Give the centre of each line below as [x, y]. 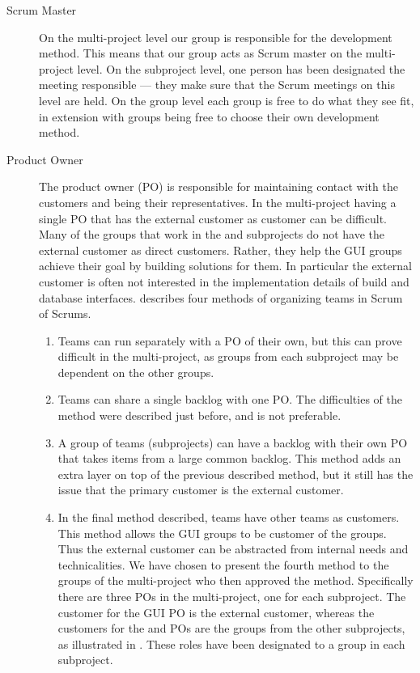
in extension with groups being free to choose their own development [209, 116]
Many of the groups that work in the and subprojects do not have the [212, 234]
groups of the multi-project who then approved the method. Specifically [235, 580]
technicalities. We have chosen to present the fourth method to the [223, 564]
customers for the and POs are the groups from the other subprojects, [231, 628]
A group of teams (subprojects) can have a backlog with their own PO [233, 442]
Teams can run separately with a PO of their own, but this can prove [230, 340]
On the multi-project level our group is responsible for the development [216, 37]
